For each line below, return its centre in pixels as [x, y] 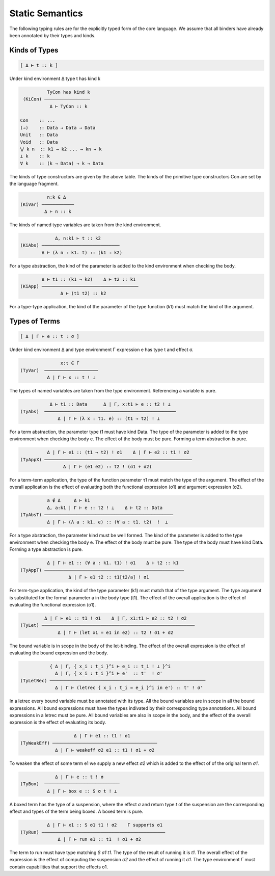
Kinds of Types [34, 50]
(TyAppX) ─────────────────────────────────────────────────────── [106, 459]
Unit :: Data [39, 135]
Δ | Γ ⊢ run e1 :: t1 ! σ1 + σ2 [99, 839]
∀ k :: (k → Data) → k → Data [62, 163]
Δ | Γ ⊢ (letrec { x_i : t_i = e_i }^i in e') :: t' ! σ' [129, 688]
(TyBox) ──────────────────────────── [70, 784]
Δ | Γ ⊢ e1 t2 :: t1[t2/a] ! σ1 [109, 577]
